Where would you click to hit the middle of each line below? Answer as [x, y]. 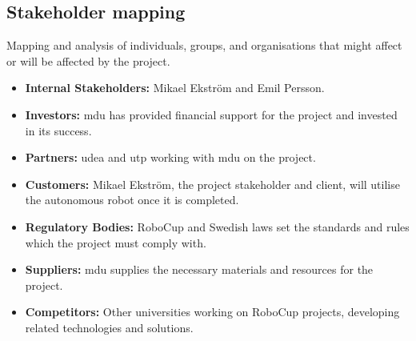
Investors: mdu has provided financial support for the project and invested [211, 114]
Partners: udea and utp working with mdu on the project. [170, 157]
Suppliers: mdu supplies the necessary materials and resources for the [199, 269]
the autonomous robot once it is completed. [132, 200]
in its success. [58, 130]
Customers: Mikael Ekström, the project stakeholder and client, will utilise [212, 184]
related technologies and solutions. [109, 327]
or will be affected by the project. [88, 60]
